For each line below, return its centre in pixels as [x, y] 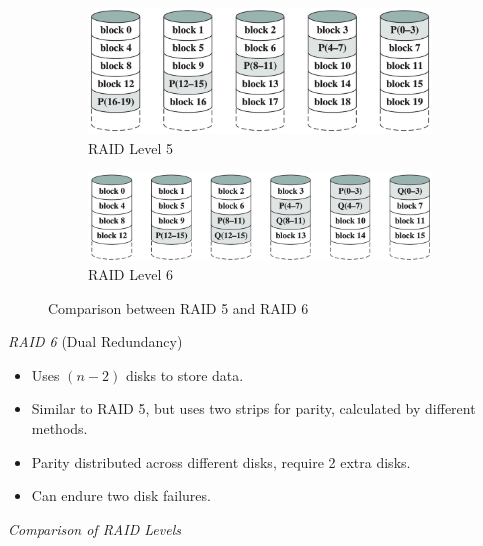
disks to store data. [184, 374]
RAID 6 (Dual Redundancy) [95, 341]
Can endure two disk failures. [121, 495]
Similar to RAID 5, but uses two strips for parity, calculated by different [253, 408]
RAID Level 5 [130, 147]
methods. [59, 428]
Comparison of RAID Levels [94, 528]
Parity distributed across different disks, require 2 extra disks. [221, 461]
